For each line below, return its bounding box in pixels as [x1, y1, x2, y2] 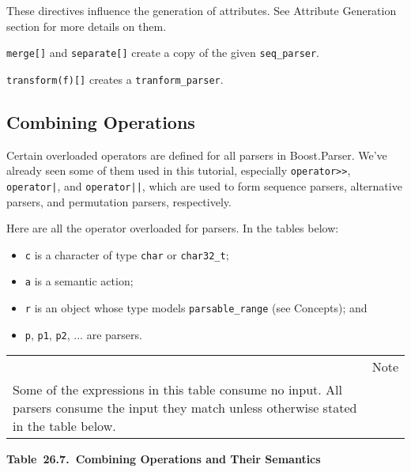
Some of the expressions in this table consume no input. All [13, 380, 342, 399]
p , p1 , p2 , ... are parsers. [25, 326, 142, 342]
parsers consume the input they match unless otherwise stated [13, 398, 357, 417]
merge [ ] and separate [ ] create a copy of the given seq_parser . [6, 44, 320, 61]
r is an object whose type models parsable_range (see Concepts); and [25, 300, 368, 316]
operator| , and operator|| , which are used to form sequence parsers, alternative [6, 177, 402, 194]
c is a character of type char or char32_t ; [25, 246, 229, 262]
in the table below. [13, 417, 116, 436]
